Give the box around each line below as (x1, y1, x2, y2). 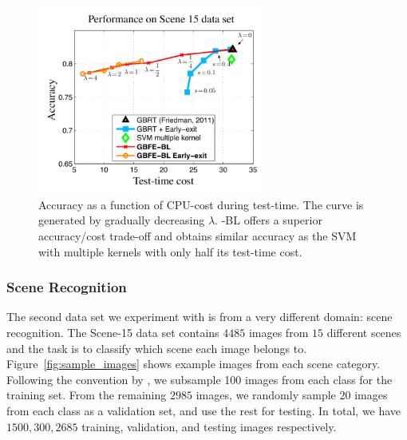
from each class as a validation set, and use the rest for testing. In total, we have (6, 402, 401, 418)
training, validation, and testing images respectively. (81, 418, 337, 434)
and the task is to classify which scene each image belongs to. (6, 339, 307, 356)
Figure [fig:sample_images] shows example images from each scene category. (6, 355, 381, 372)
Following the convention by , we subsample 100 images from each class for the (6, 371, 393, 387)
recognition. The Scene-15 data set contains (6, 323, 219, 340)
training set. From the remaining (6, 386, 167, 403)
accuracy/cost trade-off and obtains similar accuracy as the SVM (38, 227, 357, 244)
